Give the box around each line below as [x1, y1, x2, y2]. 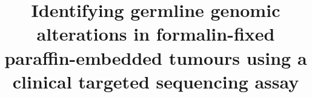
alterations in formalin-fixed [36, 21, 275, 46]
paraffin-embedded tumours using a [4, 45, 307, 70]
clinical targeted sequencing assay [12, 69, 299, 93]
